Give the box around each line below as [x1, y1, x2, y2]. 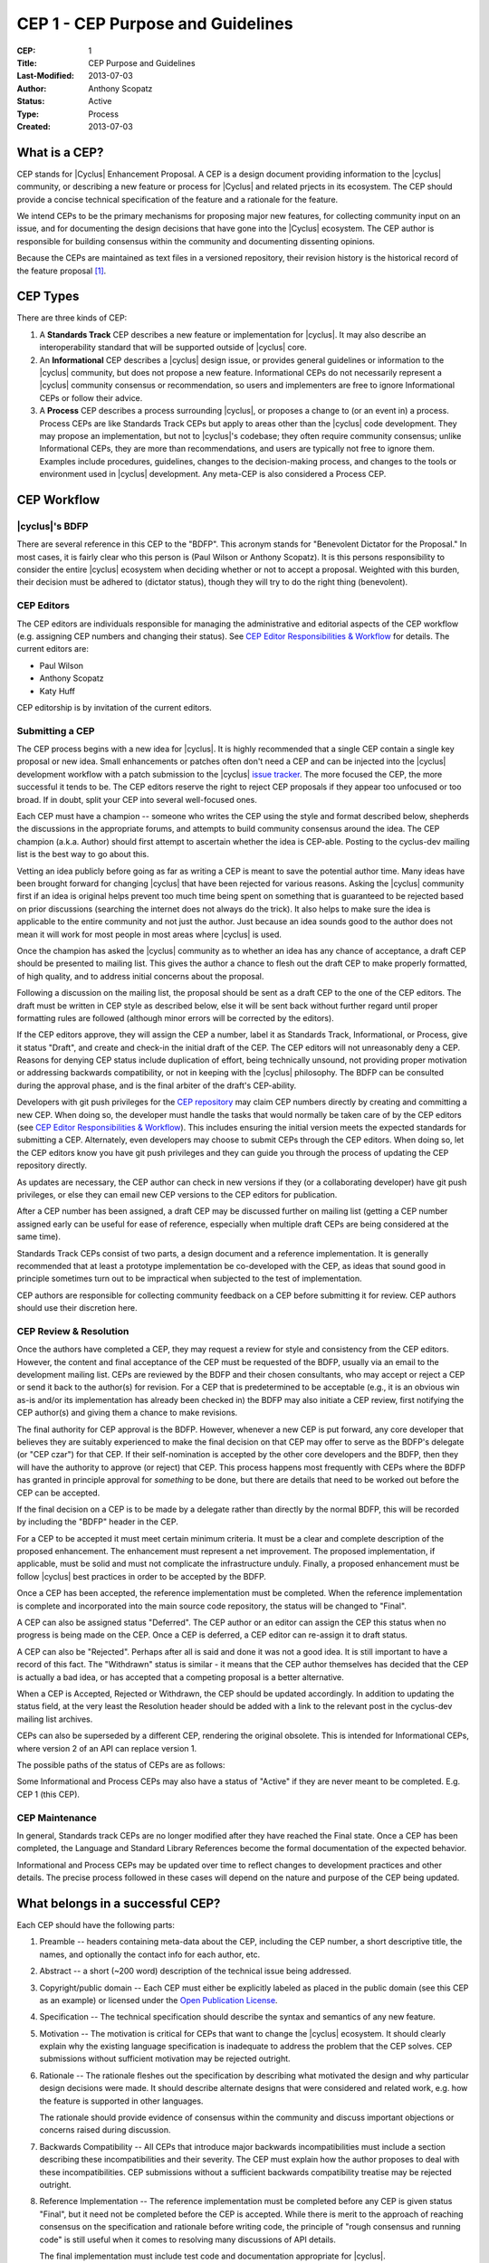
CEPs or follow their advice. [39, 392, 143, 403]
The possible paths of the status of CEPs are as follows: [16, 1759, 225, 1770]
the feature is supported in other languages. [39, 2096, 204, 2106]
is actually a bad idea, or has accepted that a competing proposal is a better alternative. [16, 1671, 344, 1683]
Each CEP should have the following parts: [16, 1919, 176, 1930]
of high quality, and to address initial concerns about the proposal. [16, 970, 264, 981]
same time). [16, 1231, 61, 1242]
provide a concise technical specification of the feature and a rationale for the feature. [16, 194, 339, 205]
